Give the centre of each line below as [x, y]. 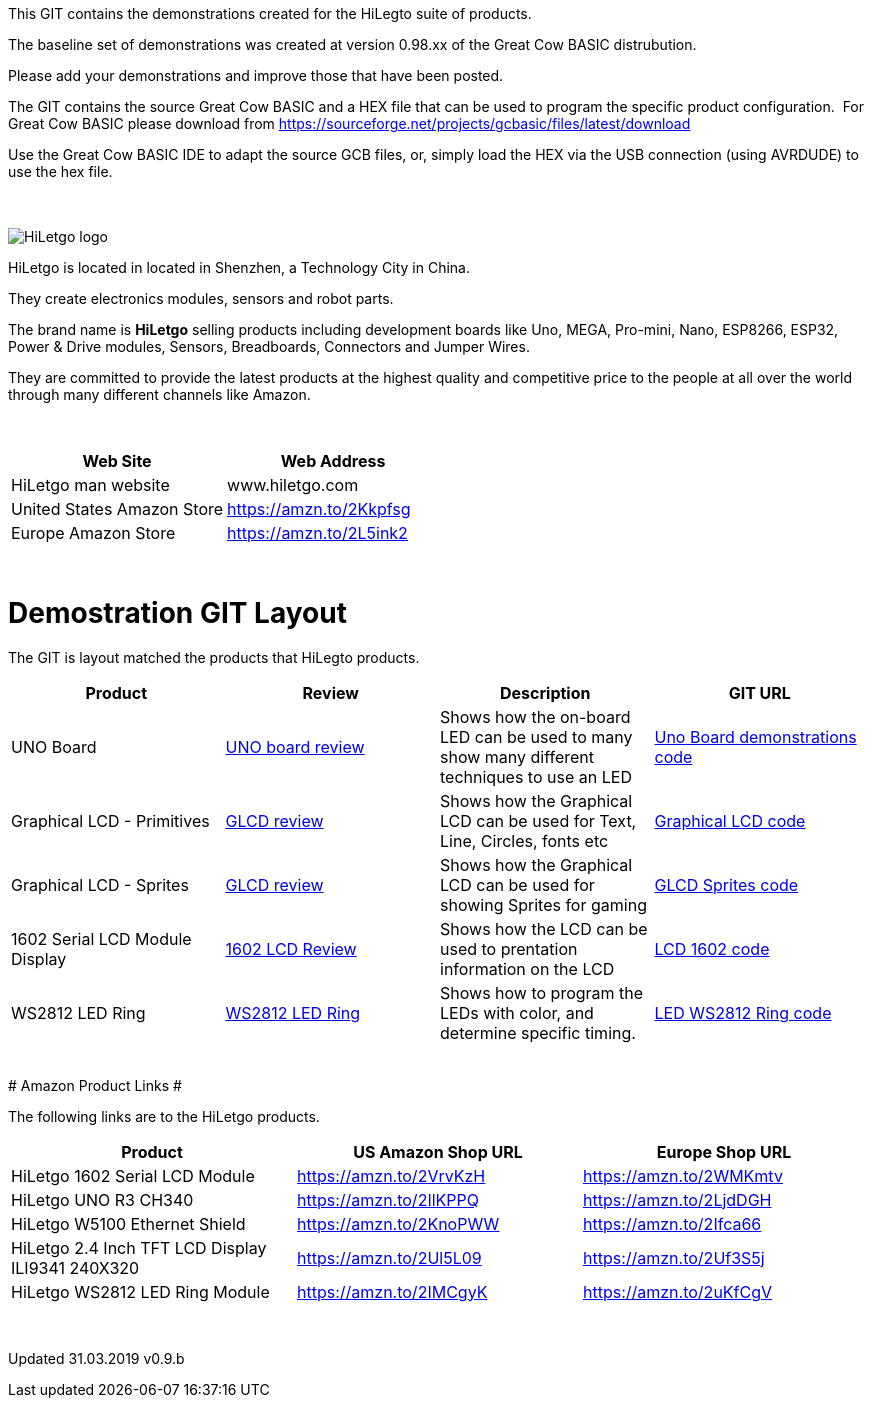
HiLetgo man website [90, 485]
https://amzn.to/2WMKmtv [682, 1175]
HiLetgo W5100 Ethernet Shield [128, 1223]
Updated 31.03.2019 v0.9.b [96, 1358]
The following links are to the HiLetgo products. [164, 1116]
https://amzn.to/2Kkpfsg [319, 509]
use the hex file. [60, 171]
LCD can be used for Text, [538, 820]
